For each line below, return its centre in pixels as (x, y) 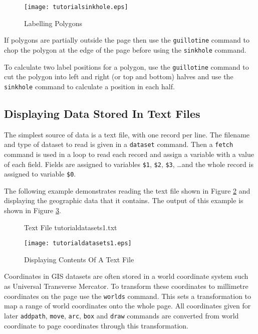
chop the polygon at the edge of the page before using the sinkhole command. (125, 49)
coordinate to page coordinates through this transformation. (96, 325)
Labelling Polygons (53, 23)
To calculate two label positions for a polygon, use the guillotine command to (126, 66)
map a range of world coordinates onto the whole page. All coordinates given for (127, 306)
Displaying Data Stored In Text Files (102, 113)
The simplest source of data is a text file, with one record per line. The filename (127, 134)
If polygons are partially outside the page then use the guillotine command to (127, 40)
